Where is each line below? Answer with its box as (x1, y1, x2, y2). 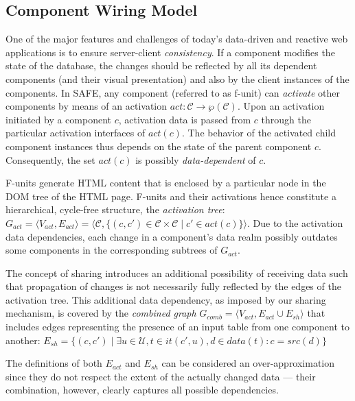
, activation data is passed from (118, 112, 251, 126)
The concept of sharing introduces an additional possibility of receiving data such (5, 265, 348, 280)
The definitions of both (5, 356, 102, 370)
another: (5, 332, 41, 347)
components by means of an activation (5, 99, 168, 113)
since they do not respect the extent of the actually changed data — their (5, 369, 316, 383)
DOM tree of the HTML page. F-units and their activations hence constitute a (5, 189, 336, 203)
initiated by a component (5, 112, 112, 126)
